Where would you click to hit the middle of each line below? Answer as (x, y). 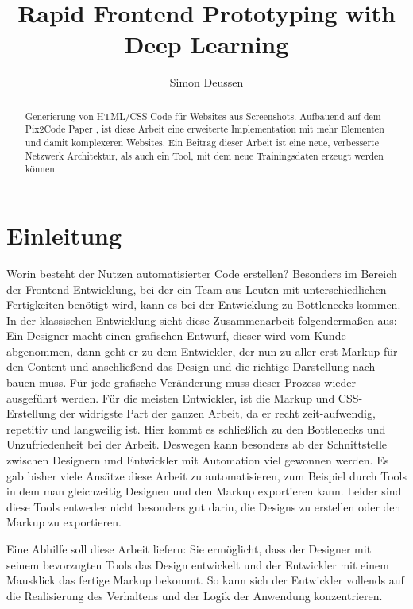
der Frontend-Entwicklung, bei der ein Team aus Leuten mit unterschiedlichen (197, 289)
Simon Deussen (206, 82)
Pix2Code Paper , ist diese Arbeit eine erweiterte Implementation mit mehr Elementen (205, 129)
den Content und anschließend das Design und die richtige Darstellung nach (191, 366)
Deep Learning (206, 44)
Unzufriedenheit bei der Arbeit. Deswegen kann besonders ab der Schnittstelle (197, 444)
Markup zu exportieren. (64, 522)
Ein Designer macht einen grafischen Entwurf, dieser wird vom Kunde (176, 335)
